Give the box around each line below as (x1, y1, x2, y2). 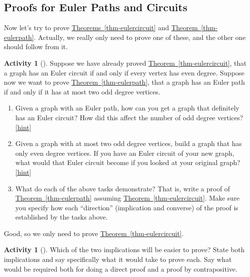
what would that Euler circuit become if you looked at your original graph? (15, 157, 240, 167)
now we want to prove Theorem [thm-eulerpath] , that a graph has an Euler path (4, 77, 245, 87)
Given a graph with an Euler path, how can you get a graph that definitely (15, 103, 239, 113)
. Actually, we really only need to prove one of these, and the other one (34, 32, 246, 42)
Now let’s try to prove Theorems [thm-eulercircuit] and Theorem (4, 22, 198, 33)
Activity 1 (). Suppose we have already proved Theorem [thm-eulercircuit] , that (4, 57, 247, 68)
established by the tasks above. (15, 212, 108, 222)
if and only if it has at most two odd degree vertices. (4, 86, 161, 96)
